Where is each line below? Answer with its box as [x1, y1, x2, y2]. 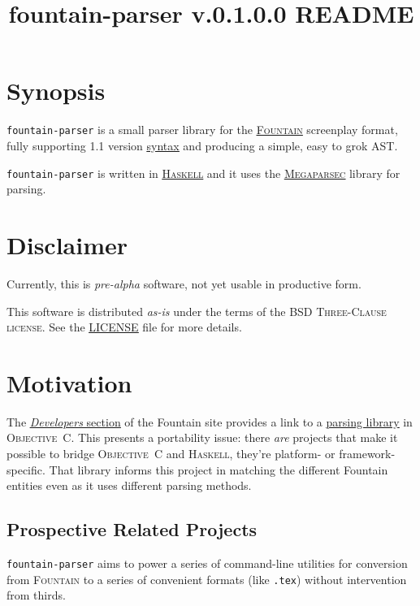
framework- [339, 445, 396, 462]
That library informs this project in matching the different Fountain [49, 461, 388, 478]
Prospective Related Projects [6, 517, 258, 542]
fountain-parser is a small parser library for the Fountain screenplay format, [6, 121, 398, 138]
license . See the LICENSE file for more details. [6, 318, 242, 335]
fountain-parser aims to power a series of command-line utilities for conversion [6, 555, 408, 572]
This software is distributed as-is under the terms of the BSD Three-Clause [6, 302, 387, 319]
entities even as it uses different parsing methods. [6, 477, 252, 494]
